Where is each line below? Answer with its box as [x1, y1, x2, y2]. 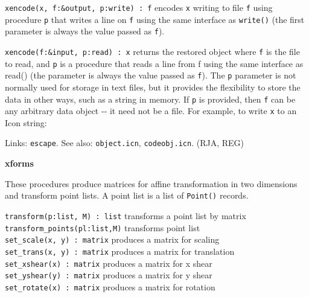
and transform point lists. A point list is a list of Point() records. [5, 189, 249, 202]
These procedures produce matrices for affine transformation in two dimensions [5, 177, 298, 190]
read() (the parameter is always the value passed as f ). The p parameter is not [5, 69, 296, 81]
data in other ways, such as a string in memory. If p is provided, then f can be [5, 92, 296, 105]
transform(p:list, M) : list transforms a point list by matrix [5, 209, 246, 222]
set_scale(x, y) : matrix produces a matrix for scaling [5, 233, 220, 246]
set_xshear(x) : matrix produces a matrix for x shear [5, 257, 212, 269]
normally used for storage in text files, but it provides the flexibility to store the [5, 80, 301, 93]
